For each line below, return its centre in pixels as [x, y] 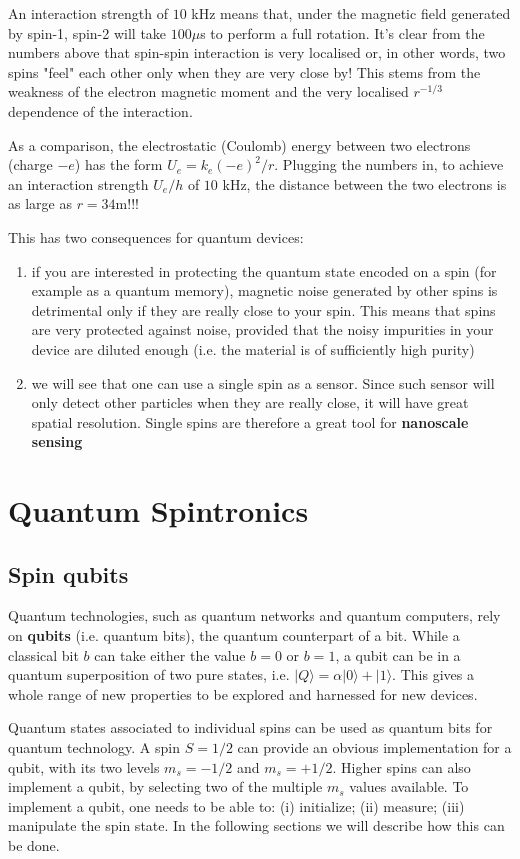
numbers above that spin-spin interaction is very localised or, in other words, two [257, 52]
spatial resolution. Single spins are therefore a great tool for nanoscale [250, 421]
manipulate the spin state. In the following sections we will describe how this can [256, 825]
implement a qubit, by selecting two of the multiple [165, 786]
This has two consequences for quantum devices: [156, 236]
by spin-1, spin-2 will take [87, 32]
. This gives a [433, 674]
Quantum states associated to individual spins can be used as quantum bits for [250, 727]
